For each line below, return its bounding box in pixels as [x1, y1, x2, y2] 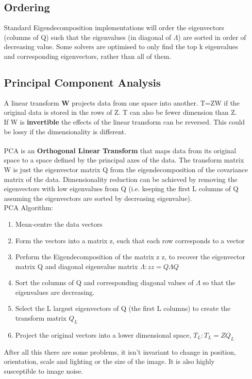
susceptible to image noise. [4, 365, 83, 376]
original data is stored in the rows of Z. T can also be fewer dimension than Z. [4, 107, 237, 117]
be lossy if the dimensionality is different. [4, 126, 126, 136]
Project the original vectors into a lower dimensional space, [15, 329, 191, 340]
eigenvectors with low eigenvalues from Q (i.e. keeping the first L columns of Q [4, 183, 238, 194]
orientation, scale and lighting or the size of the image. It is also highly [4, 356, 215, 366]
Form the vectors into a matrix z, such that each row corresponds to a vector [15, 235, 245, 245]
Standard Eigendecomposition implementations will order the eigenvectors [4, 22, 224, 33]
